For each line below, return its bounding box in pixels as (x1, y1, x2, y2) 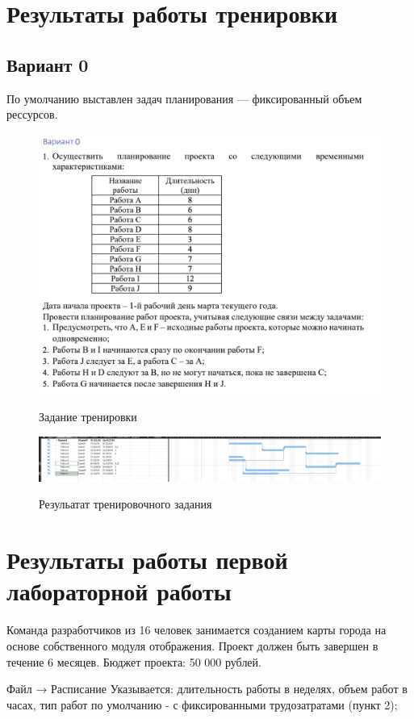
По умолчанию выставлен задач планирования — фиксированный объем (6, 90, 362, 107)
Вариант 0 (6, 52, 89, 77)
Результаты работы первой (6, 543, 288, 576)
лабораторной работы (6, 575, 232, 608)
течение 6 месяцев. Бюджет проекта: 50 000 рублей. (6, 653, 261, 670)
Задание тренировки (39, 408, 137, 425)
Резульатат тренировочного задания (39, 495, 212, 512)
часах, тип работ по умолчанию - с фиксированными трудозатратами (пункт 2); (6, 696, 398, 713)
